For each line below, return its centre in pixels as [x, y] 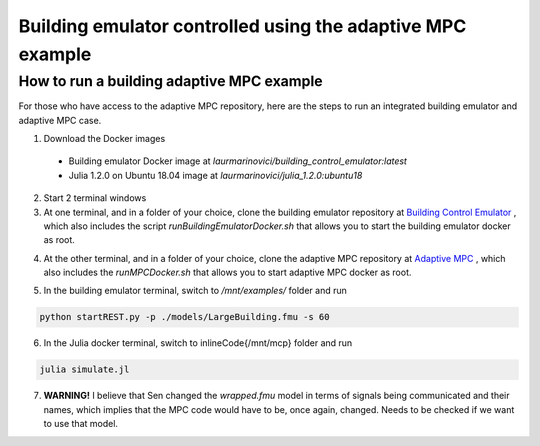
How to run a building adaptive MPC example [171, 81]
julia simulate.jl [84, 369]
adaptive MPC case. [60, 120]
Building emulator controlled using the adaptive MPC [242, 26]
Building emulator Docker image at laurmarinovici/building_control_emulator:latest [237, 161]
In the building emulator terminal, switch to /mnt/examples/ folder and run [195, 291]
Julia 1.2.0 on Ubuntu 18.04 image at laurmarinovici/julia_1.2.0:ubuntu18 [215, 175]
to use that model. [81, 424]
